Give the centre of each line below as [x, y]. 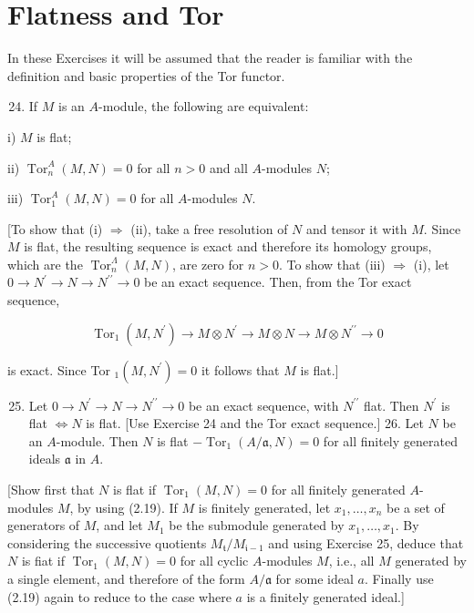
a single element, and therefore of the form [126, 578]
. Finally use [399, 578]
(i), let [431, 264]
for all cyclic [214, 561]
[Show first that [51, 490]
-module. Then [97, 440]
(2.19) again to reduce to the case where [119, 596]
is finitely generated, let [264, 507]
